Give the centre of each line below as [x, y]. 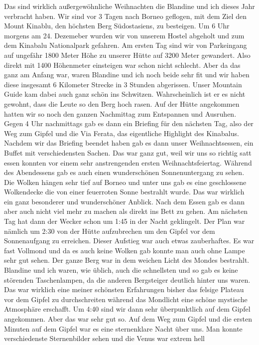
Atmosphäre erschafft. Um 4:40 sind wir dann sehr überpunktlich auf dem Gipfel [127, 309]
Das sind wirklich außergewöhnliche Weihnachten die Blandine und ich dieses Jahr [129, 6]
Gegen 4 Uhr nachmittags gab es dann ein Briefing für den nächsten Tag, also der [129, 123]
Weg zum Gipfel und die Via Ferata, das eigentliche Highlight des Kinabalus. [122, 133]
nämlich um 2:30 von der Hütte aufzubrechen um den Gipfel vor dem [110, 231]
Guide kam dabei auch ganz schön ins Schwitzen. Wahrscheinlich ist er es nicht [125, 94]
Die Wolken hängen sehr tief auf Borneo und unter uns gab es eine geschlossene [125, 182]
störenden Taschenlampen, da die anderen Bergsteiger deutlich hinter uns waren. [127, 279]
